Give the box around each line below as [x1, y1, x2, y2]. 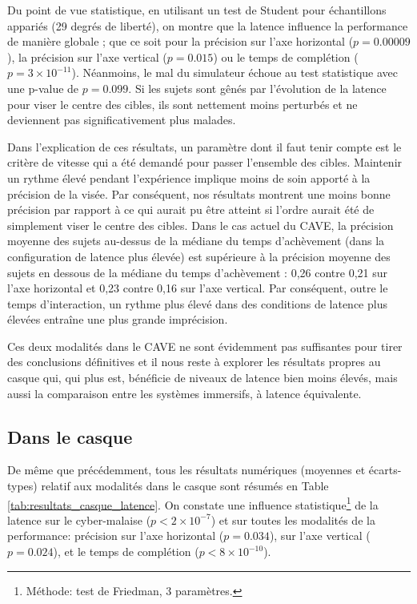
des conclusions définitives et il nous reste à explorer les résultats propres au [7, 353, 381, 370]
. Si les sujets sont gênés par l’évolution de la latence [128, 79, 387, 96]
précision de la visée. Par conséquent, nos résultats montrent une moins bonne [7, 185, 391, 202]
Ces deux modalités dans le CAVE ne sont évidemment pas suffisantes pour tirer [7, 337, 403, 354]
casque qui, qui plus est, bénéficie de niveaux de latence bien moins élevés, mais [7, 369, 398, 386]
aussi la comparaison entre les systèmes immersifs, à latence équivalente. [7, 385, 362, 401]
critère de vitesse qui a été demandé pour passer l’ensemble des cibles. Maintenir [7, 154, 403, 171]
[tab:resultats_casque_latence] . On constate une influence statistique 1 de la [7, 493, 379, 513]
